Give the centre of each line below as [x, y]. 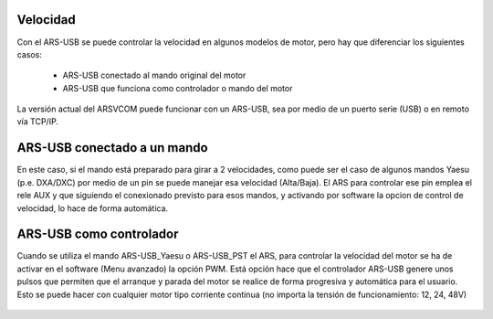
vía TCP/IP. [38, 122]
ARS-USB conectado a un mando [113, 148]
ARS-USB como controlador [98, 234]
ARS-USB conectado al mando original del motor [154, 75]
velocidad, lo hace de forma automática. [93, 208]
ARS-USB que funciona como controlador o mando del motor [178, 88]
